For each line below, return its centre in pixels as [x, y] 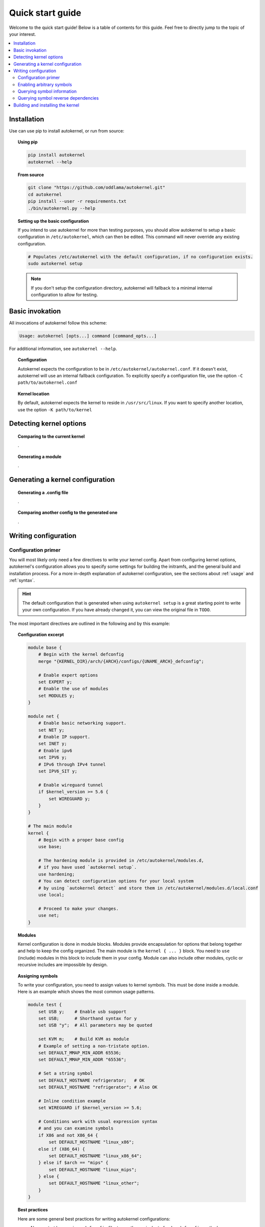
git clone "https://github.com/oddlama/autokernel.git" [96, 187]
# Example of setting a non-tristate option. [94, 1046]
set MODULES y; [57, 695]
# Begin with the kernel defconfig [81, 654]
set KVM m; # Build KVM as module [84, 1039]
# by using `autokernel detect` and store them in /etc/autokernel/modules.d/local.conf [148, 888]
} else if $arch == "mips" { [73, 1163]
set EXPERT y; [55, 682]
